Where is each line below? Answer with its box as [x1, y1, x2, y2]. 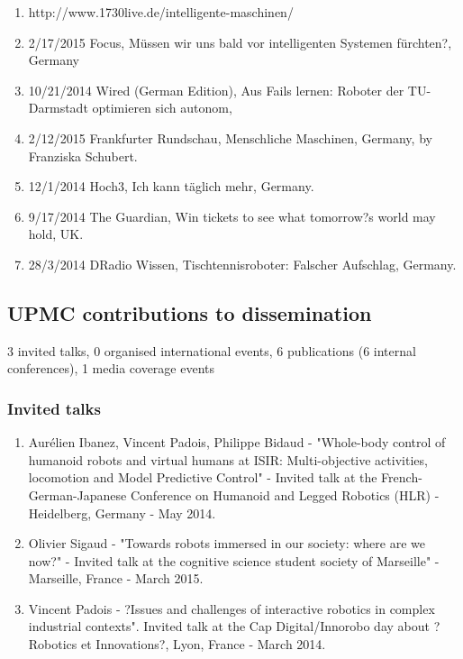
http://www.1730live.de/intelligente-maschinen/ [28, 3, 294, 21]
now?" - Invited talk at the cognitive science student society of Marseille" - [28, 551, 440, 570]
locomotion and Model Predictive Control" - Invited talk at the [28, 468, 377, 487]
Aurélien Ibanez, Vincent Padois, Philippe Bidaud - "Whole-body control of [28, 433, 446, 452]
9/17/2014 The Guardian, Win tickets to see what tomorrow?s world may [28, 206, 436, 225]
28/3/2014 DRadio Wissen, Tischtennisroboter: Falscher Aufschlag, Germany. [28, 254, 457, 273]
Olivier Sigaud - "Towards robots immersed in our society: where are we [28, 534, 425, 553]
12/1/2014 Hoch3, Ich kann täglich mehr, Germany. [28, 177, 314, 196]
